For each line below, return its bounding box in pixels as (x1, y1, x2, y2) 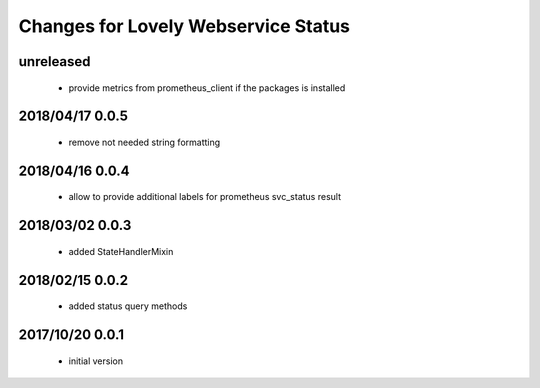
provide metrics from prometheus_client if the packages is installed (68, 81, 346, 94)
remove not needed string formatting (68, 136, 221, 148)
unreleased (18, 53, 91, 70)
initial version (68, 355, 124, 367)
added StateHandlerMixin (68, 245, 174, 257)
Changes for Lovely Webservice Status (18, 15, 350, 37)
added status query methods (68, 300, 188, 312)
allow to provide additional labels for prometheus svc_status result (68, 191, 342, 203)
